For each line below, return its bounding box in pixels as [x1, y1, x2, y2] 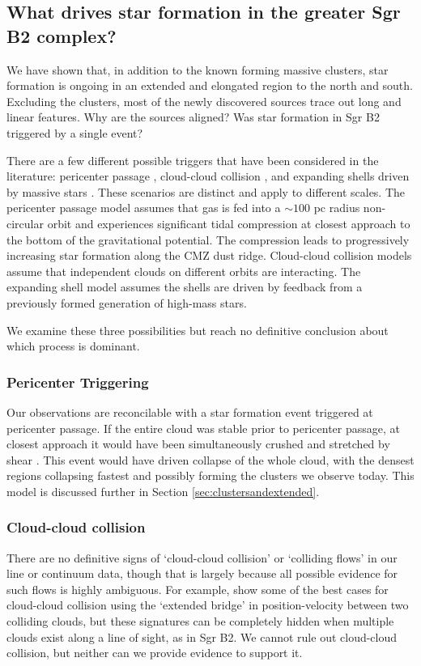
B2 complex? [6, 23, 117, 48]
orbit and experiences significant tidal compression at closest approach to [47, 214, 410, 231]
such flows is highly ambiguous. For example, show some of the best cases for [6, 580, 389, 597]
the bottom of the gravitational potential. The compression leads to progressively [6, 231, 410, 248]
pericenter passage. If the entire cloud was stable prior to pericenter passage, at [6, 419, 401, 436]
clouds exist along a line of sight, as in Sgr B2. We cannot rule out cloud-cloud [6, 628, 398, 645]
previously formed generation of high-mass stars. [6, 294, 247, 311]
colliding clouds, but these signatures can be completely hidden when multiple [6, 613, 394, 630]
